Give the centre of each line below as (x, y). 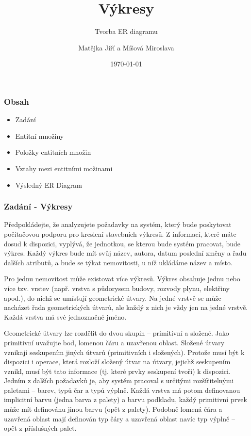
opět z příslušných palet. (40, 428)
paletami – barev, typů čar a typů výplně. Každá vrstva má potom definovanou (122, 390)
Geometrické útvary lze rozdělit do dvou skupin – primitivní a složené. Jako (117, 333)
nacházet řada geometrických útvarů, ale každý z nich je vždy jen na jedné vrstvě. (126, 307)
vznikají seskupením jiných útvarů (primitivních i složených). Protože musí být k (124, 352)
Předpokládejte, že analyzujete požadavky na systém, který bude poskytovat (118, 224)
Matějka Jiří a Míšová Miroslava (126, 47)
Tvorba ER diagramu (126, 31)
